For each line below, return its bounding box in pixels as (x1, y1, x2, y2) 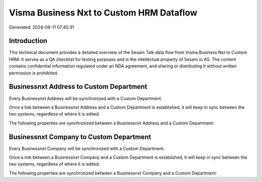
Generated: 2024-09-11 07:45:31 (9, 24, 74, 30)
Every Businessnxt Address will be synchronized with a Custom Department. (9, 95, 163, 101)
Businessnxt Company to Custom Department (9, 132, 151, 141)
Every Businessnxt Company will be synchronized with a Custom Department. (9, 146, 165, 151)
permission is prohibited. (9, 70, 59, 76)
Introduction (9, 37, 48, 45)
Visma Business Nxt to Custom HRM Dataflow (9, 7, 197, 18)
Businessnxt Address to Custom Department (9, 83, 147, 91)
